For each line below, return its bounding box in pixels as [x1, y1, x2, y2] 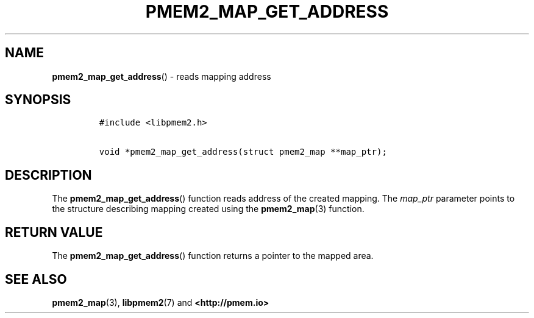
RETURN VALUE [5, 224, 103, 240]
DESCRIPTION [5, 167, 92, 183]
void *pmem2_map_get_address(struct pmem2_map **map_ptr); [99, 147, 387, 157]
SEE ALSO [5, 271, 67, 287]
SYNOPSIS [5, 92, 71, 108]
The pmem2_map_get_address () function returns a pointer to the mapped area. [52, 250, 374, 261]
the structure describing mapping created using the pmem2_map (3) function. [52, 203, 365, 214]
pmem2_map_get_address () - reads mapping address [52, 71, 271, 82]
